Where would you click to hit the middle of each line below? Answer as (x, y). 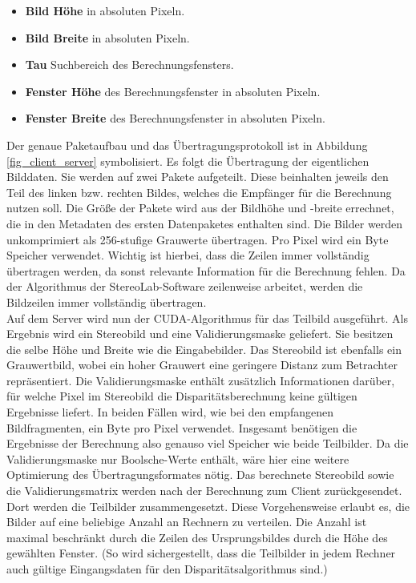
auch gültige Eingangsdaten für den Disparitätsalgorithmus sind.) (167, 569)
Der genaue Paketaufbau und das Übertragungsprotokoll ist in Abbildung (187, 145)
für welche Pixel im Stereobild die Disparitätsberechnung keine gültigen (182, 396)
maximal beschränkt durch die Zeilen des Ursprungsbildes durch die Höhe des (197, 537)
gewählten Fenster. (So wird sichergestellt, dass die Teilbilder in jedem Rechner (201, 553)
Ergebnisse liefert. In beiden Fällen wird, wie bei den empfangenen (170, 412)
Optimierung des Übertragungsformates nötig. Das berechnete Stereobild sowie (200, 474)
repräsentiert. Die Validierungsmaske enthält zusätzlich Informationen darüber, (201, 380)
